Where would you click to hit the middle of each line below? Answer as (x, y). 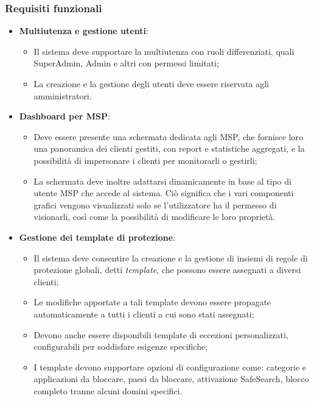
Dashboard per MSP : (65, 116)
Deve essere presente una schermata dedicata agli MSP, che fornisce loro (168, 136)
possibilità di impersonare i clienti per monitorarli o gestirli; (145, 160)
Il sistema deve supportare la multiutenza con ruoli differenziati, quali (164, 51)
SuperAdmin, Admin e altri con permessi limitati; (126, 63)
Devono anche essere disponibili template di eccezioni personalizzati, (161, 334)
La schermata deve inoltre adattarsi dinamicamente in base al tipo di (162, 181)
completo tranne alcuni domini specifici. (108, 390)
